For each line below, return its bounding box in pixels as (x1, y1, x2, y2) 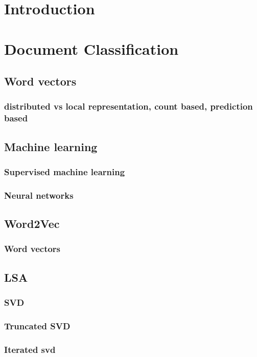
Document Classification (4, 38, 179, 59)
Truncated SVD (4, 319, 71, 332)
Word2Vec (4, 216, 60, 232)
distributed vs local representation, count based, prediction (4, 100, 253, 113)
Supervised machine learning (4, 165, 125, 178)
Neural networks (4, 188, 74, 201)
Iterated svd (4, 343, 56, 355)
